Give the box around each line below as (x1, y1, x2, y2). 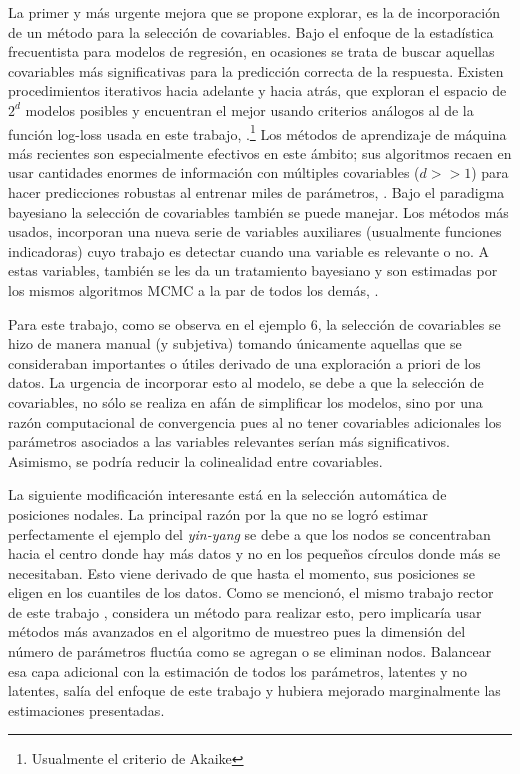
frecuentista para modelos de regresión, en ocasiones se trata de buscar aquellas (8, 41, 495, 62)
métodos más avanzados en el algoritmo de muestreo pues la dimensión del (8, 621, 466, 642)
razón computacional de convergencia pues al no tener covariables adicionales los (8, 411, 502, 432)
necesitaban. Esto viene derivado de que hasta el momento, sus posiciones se (8, 562, 476, 583)
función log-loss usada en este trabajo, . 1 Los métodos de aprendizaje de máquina (8, 120, 507, 144)
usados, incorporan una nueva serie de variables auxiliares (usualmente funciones (8, 221, 502, 242)
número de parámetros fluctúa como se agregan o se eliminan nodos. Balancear (8, 641, 492, 662)
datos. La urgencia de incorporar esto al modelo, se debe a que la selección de (8, 372, 484, 393)
